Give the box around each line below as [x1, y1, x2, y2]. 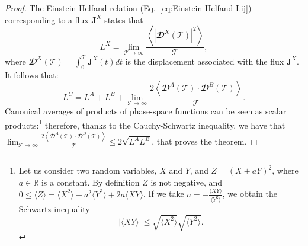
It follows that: [5, 68, 59, 81]
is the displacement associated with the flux [125, 55, 284, 67]
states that [104, 13, 143, 25]
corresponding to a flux [5, 13, 89, 25]
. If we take [143, 187, 184, 200]
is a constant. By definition [41, 175, 140, 188]
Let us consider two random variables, [18, 164, 157, 177]
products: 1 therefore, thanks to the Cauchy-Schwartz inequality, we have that [5, 117, 285, 131]
